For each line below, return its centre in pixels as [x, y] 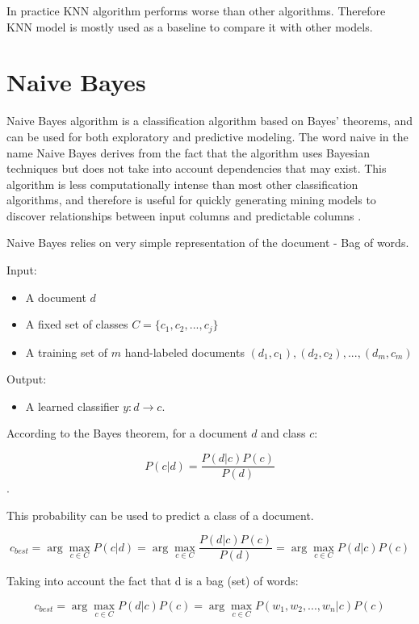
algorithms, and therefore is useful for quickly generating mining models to [191, 200]
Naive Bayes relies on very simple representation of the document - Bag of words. [208, 243]
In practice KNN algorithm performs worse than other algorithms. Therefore [196, 10]
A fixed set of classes [77, 324]
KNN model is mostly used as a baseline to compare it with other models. [190, 26]
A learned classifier [72, 406]
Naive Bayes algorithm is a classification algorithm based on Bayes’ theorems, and [210, 121]
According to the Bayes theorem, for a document [127, 433]
